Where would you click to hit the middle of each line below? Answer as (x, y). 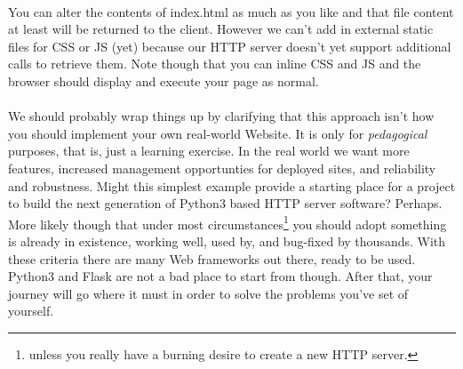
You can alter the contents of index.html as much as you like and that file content (231, 11)
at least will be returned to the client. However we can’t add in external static (221, 29)
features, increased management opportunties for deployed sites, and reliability (222, 168)
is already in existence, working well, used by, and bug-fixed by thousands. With (227, 241)
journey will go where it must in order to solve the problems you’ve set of (208, 293)
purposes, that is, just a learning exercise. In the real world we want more (209, 151)
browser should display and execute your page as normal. (164, 80)
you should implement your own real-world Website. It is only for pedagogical (218, 133)
